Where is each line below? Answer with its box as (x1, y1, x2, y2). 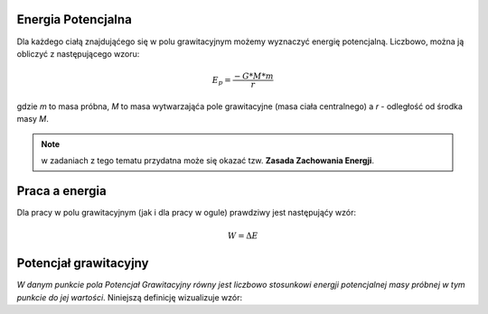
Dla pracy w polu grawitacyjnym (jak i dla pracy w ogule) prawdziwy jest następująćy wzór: (16, 207, 357, 217)
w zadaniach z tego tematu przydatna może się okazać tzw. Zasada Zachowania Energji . (41, 155, 375, 166)
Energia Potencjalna (16, 12, 133, 27)
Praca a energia (16, 183, 108, 199)
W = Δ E (227, 231, 258, 241)
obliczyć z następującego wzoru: (16, 48, 140, 59)
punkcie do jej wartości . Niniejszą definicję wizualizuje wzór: (16, 291, 243, 302)
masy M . (16, 114, 50, 125)
